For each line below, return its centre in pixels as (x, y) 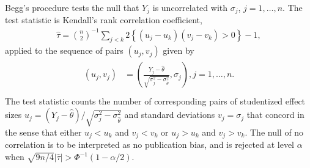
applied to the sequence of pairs (64, 50)
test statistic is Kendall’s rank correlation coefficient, (104, 20)
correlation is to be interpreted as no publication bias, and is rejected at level (150, 144)
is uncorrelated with (190, 7)
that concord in (275, 115)
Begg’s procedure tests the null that (72, 7)
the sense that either (43, 132)
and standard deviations (170, 115)
